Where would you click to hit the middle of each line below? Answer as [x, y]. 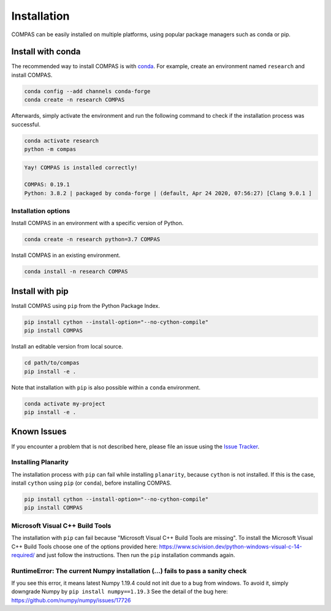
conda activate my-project [65, 404]
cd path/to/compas [52, 363]
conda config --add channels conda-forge [87, 91]
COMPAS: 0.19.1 [47, 185]
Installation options [41, 211]
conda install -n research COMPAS [76, 272]
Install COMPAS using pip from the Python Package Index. [86, 305]
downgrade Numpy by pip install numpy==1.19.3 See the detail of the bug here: [120, 591]
